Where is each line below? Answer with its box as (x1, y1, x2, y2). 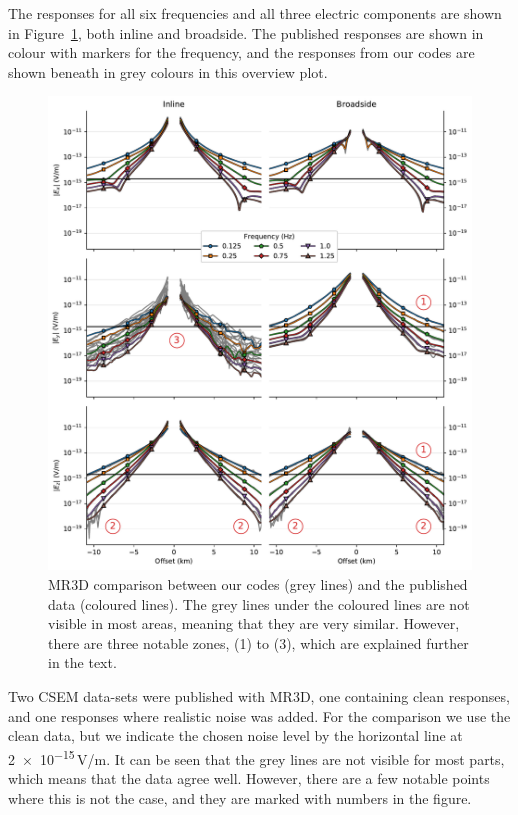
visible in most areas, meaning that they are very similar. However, (48, 613, 460, 634)
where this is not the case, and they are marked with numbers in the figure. (8, 787, 472, 808)
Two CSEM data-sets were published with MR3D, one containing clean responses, (8, 685, 510, 706)
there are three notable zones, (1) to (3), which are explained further (48, 632, 469, 653)
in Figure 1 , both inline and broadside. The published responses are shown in (8, 22, 484, 43)
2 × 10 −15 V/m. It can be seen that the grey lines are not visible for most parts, (8, 745, 505, 769)
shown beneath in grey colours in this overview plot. (8, 61, 328, 82)
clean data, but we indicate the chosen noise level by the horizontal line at (8, 725, 463, 746)
